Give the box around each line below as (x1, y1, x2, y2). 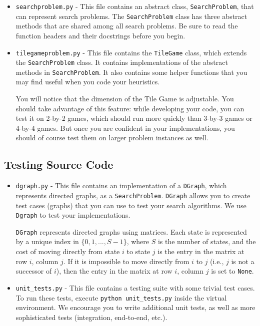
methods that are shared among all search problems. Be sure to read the (15, 20, 238, 31)
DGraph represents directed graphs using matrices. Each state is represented (15, 226, 247, 237)
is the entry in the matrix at (157, 246, 244, 257)
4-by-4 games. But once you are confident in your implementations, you (15, 122, 235, 133)
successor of (15, 266, 52, 276)
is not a (231, 256, 254, 266)
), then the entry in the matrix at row (56, 266, 172, 276)
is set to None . (211, 266, 254, 276)
